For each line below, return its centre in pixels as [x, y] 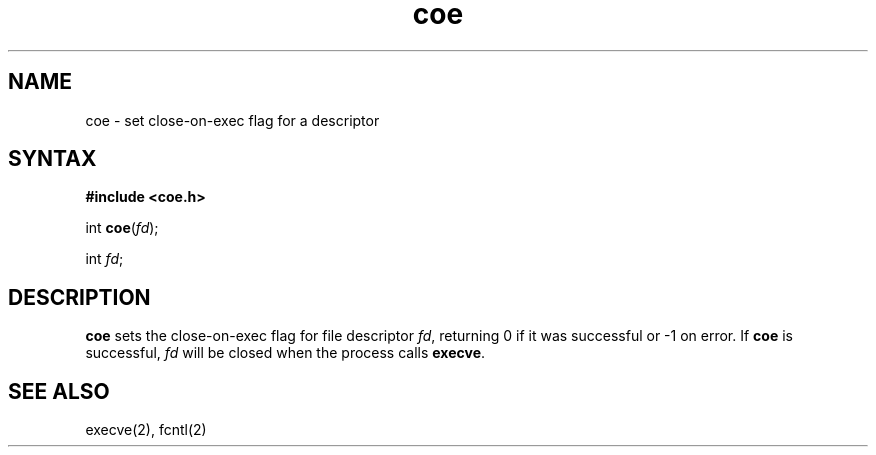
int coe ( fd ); [122, 228]
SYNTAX [52, 159]
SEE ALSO [59, 391]
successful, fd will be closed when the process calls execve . [285, 353]
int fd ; [104, 259]
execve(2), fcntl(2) [146, 430]
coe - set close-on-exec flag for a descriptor [232, 120]
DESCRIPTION [79, 297]
